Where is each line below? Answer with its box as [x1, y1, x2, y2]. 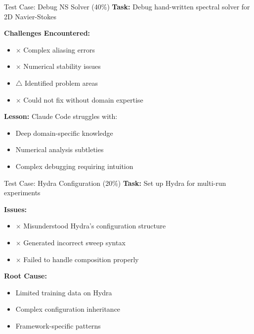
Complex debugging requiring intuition [15, 161, 133, 171]
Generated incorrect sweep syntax [23, 237, 126, 247]
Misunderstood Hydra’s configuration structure [23, 221, 166, 231]
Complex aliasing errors [23, 44, 95, 55]
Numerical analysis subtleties [15, 144, 104, 155]
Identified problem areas [25, 77, 98, 88]
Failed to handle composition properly [23, 254, 139, 264]
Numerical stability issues [23, 61, 101, 71]
